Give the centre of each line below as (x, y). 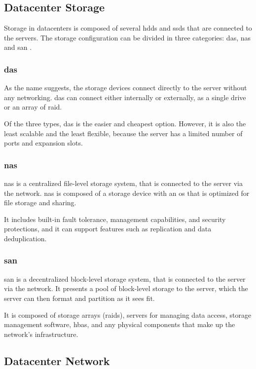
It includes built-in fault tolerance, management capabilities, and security (115, 219)
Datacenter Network (57, 360)
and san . (18, 47)
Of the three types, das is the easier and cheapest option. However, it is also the (125, 123)
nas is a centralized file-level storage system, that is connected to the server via (124, 183)
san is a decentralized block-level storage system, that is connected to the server (125, 278)
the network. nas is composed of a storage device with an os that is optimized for (127, 193)
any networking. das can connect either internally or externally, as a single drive (125, 97)
